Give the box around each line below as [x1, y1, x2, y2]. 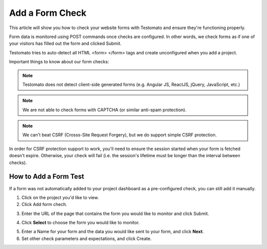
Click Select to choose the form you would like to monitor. [21, 220, 140, 226]
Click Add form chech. [21, 202, 67, 207]
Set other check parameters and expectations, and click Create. [21, 235, 152, 242]
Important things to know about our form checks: [9, 59, 109, 65]
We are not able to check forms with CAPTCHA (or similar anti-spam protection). [22, 107, 186, 113]
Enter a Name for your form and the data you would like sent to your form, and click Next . [21, 229, 204, 235]
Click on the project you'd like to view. [21, 194, 99, 200]
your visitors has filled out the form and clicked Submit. [9, 41, 122, 46]
